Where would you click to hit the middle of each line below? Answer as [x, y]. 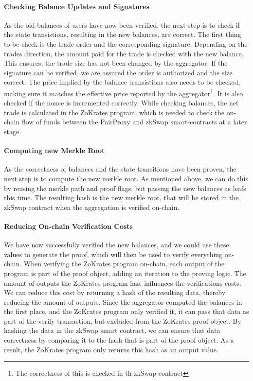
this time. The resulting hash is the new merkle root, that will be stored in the [121, 198]
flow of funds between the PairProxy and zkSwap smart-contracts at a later [134, 122]
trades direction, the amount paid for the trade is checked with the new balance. [124, 53]
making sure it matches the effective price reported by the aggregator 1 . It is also [124, 92]
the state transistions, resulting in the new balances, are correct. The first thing [123, 34]
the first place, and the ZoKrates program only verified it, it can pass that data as [126, 311]
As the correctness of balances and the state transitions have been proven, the [120, 169]
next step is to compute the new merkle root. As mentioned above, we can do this [126, 178]
